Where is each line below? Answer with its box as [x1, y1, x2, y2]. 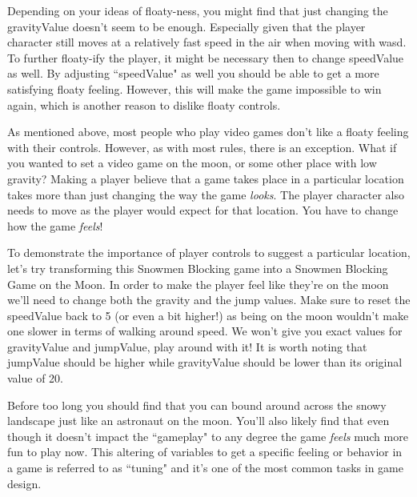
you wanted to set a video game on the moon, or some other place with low [7, 154, 377, 171]
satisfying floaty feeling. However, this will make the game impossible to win [7, 80, 382, 97]
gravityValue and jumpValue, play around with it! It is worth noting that [7, 338, 367, 355]
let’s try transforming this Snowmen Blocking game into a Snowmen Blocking [7, 259, 388, 276]
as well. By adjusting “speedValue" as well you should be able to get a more [7, 65, 379, 82]
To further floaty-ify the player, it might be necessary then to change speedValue [7, 49, 404, 66]
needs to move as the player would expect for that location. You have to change [7, 202, 399, 218]
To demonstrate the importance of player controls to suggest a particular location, [7, 244, 411, 261]
